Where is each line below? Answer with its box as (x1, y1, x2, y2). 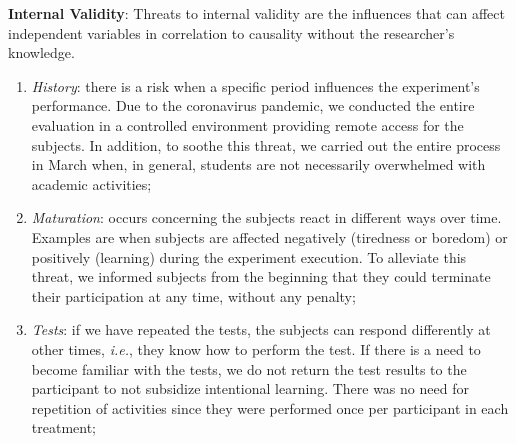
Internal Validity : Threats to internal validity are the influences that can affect (8, 3, 505, 23)
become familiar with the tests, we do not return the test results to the (31, 358, 467, 379)
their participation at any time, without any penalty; (31, 285, 356, 306)
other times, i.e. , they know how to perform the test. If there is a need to (31, 338, 481, 359)
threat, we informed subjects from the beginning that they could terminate (31, 266, 491, 287)
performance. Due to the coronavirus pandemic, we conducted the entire (31, 95, 475, 116)
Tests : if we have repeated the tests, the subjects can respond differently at (31, 319, 491, 340)
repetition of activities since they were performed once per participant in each (31, 397, 509, 418)
